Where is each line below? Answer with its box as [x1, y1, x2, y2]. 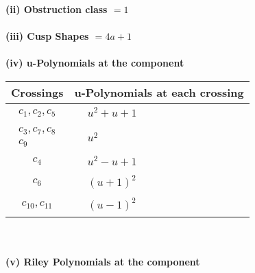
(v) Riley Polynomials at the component [5, 254, 200, 268]
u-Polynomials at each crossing [74, 84, 244, 100]
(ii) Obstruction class [5, 2, 108, 16]
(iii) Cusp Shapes [5, 29, 89, 43]
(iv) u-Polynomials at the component [5, 56, 184, 70]
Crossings [11, 84, 64, 100]
